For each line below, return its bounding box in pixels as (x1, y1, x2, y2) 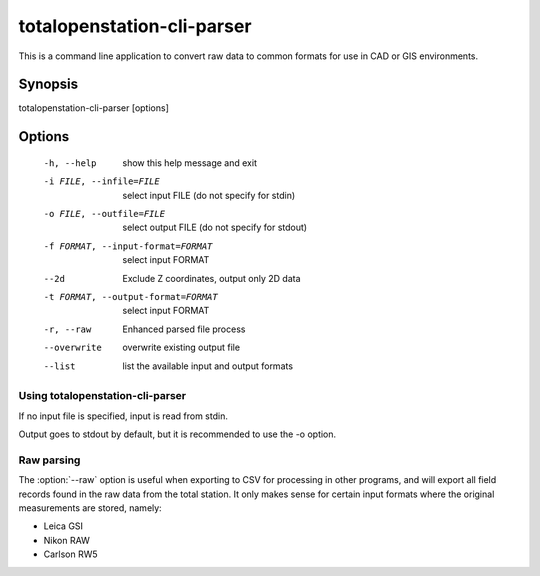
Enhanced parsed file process (122, 323, 246, 335)
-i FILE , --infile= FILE (43, 176, 160, 187)
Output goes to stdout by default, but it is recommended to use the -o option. (18, 428, 337, 440)
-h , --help (43, 157, 97, 169)
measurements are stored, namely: (18, 502, 162, 514)
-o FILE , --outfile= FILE (43, 208, 165, 220)
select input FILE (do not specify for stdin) (122, 189, 296, 201)
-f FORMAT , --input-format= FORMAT (43, 240, 213, 252)
